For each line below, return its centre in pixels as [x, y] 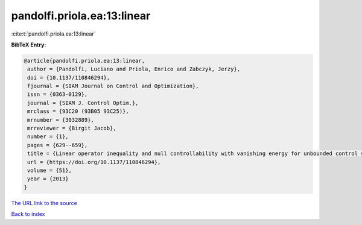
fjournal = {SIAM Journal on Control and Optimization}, [113, 86]
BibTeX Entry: [29, 45]
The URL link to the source [44, 203]
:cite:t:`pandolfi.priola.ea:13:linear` [53, 34]
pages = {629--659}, [58, 145]
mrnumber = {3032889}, [61, 120]
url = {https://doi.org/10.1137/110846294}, [94, 162]
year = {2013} [48, 179]
